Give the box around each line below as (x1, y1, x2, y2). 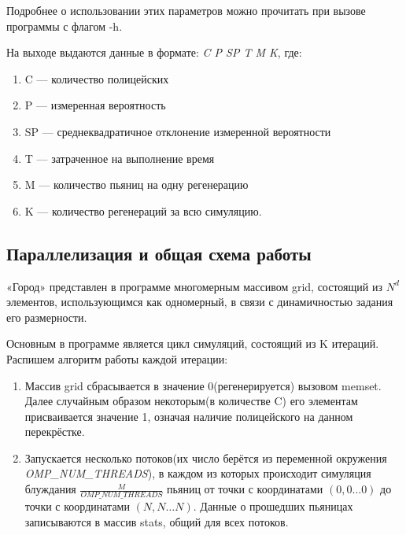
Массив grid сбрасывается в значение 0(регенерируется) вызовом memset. (24, 377, 382, 393)
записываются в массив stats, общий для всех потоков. (24, 513, 289, 529)
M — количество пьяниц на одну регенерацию (24, 176, 249, 193)
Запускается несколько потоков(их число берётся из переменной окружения (24, 449, 387, 466)
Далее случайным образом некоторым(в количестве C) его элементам (24, 393, 358, 409)
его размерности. (6, 308, 87, 325)
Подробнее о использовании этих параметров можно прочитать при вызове (6, 2, 366, 18)
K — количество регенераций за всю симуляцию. (24, 202, 262, 219)
